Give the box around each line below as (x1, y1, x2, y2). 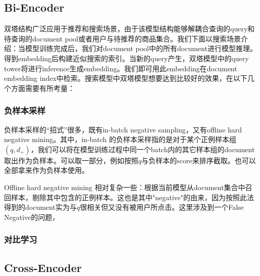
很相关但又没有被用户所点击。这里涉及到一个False (80, 202, 244, 212)
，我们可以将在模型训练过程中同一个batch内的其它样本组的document (30, 144, 255, 154)
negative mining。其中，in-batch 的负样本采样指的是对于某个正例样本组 (4, 134, 237, 145)
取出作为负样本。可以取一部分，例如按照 (4, 155, 138, 165)
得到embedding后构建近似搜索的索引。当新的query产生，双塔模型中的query (4, 53, 249, 63)
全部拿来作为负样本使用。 (4, 165, 89, 175)
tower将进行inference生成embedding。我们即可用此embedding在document (4, 63, 237, 73)
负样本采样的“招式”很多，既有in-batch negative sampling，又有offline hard (4, 124, 242, 134)
